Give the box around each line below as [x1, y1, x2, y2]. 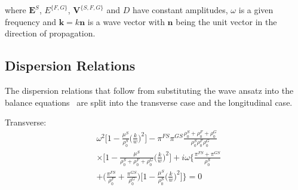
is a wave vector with [87, 15, 165, 27]
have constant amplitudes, [133, 4, 228, 16]
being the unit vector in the [176, 15, 277, 27]
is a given [238, 4, 274, 16]
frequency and [5, 15, 57, 27]
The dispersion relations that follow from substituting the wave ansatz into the [5, 84, 294, 96]
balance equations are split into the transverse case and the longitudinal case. [5, 96, 293, 108]
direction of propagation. [5, 27, 96, 39]
